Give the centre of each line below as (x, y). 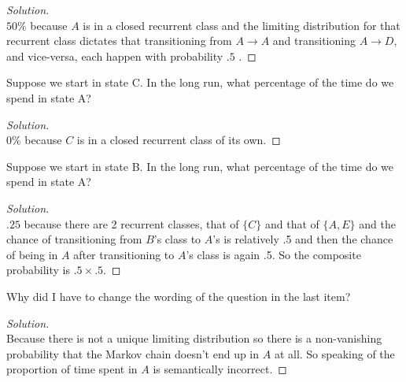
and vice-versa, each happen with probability (115, 56)
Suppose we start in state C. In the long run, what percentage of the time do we (200, 82)
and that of (292, 223)
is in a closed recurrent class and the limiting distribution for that (242, 25)
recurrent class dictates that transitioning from (119, 41)
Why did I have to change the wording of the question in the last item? (179, 296)
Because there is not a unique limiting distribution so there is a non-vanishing (194, 338)
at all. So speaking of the (334, 353)
